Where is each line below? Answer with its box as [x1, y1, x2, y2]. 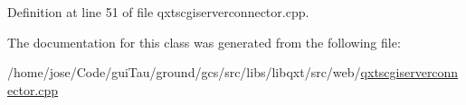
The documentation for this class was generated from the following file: [7, 32, 401, 51]
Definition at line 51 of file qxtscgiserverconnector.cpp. [7, 3, 309, 21]
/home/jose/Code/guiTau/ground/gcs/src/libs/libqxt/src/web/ [7, 63, 361, 82]
